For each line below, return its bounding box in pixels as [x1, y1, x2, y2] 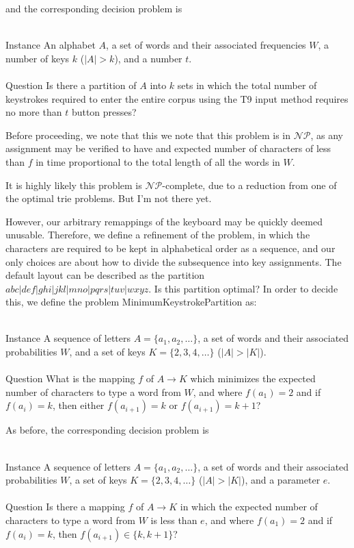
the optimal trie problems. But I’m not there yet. [5, 191, 212, 206]
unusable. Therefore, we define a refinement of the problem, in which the [5, 227, 310, 242]
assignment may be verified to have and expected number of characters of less [5, 141, 331, 155]
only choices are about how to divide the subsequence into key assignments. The [5, 254, 342, 269]
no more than [5, 105, 62, 119]
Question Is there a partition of [5, 77, 137, 92]
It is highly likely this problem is [5, 177, 142, 192]
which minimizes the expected [190, 371, 316, 386]
